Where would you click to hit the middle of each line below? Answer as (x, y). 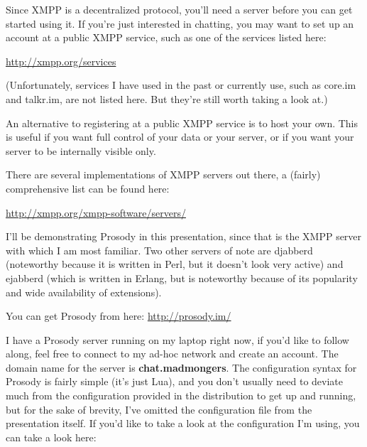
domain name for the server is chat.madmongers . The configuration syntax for (181, 367)
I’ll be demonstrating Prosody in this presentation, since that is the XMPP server (184, 236)
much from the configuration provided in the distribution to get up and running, (181, 395)
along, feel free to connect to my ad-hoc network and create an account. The (172, 354)
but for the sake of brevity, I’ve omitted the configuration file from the (159, 409)
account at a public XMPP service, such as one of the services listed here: (166, 37)
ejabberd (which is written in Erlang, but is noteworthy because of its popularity (182, 278)
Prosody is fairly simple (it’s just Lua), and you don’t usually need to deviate (175, 381)
